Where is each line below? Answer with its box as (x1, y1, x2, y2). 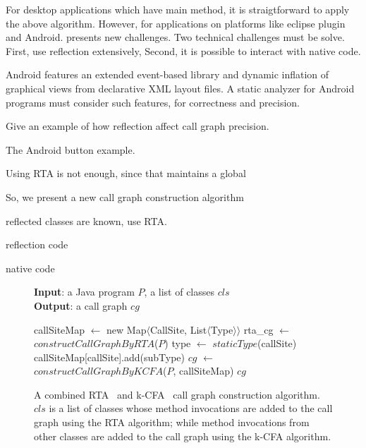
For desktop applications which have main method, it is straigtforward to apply (6, 2, 350, 16)
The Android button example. (6, 142, 135, 157)
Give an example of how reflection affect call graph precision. (6, 119, 269, 133)
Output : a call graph (34, 298, 128, 313)
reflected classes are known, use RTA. (6, 213, 167, 228)
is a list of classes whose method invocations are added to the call (49, 401, 333, 416)
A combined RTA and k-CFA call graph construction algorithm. (34, 387, 320, 401)
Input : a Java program (34, 284, 135, 299)
